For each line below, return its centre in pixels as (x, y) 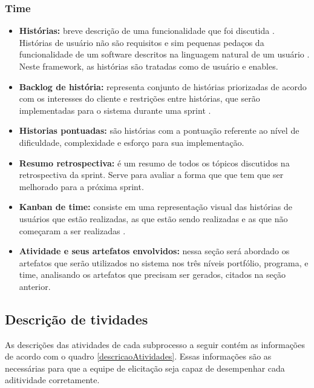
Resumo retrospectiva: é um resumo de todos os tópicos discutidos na (154, 163)
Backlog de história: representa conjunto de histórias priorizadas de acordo (163, 86)
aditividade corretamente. (52, 380)
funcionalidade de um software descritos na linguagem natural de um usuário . (164, 54)
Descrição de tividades (77, 319)
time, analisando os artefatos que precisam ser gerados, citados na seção (152, 275)
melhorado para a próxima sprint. (81, 186)
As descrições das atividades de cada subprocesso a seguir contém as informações (155, 344)
